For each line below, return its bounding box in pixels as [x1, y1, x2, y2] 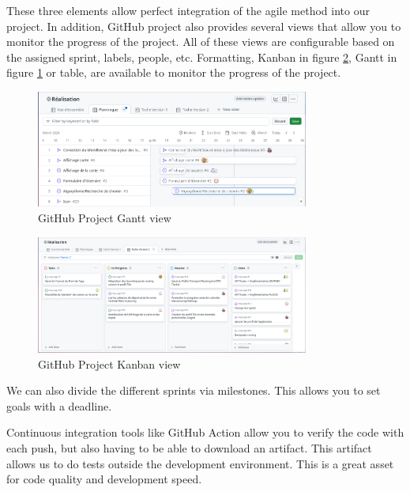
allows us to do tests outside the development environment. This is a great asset [6, 455, 394, 471]
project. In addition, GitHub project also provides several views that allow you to [6, 17, 401, 34]
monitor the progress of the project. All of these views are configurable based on [6, 33, 395, 50]
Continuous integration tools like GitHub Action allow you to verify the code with [6, 424, 404, 441]
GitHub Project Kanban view [38, 355, 181, 372]
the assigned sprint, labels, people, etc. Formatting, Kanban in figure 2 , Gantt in [6, 48, 397, 65]
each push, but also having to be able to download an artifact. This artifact [6, 439, 372, 456]
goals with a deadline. [6, 397, 112, 414]
